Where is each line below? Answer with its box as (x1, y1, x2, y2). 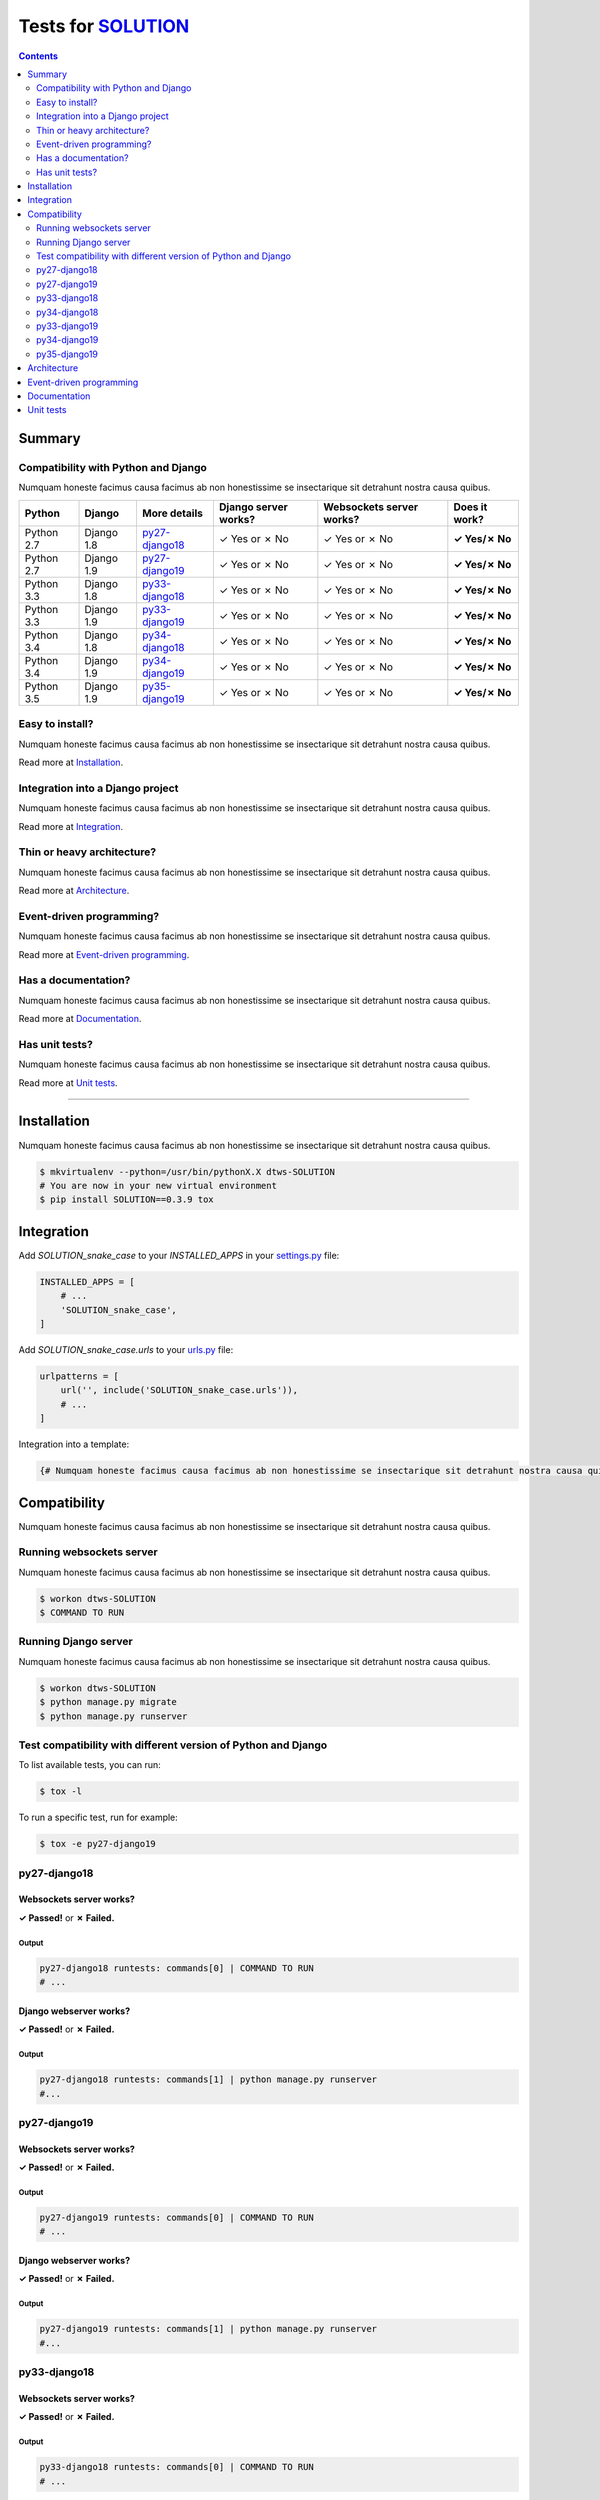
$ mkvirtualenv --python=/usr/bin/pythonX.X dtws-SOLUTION (39, 1166, 335, 1177)
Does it (453, 500, 488, 514)
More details (141, 506, 204, 520)
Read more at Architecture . (18, 885, 130, 897)
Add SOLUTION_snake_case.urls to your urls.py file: (18, 1343, 234, 1355)
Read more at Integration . (18, 820, 124, 832)
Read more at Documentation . (18, 1013, 142, 1025)
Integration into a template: (18, 1438, 130, 1450)
